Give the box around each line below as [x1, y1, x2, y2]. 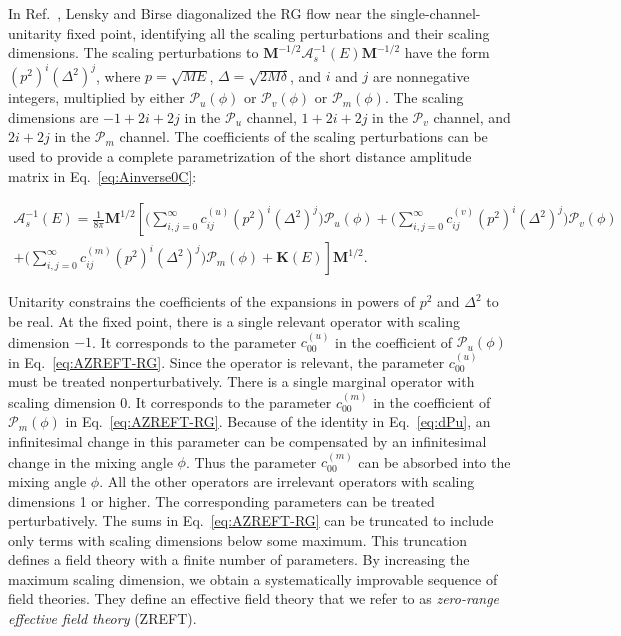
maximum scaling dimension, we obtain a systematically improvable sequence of [8, 568, 498, 589]
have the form [404, 42, 490, 63]
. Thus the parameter [185, 451, 317, 472]
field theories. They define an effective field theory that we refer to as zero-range [8, 588, 500, 609]
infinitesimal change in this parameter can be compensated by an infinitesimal [8, 430, 487, 451]
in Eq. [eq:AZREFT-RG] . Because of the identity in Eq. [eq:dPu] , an [65, 411, 491, 432]
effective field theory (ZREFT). [8, 608, 197, 629]
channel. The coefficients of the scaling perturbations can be [119, 126, 488, 147]
